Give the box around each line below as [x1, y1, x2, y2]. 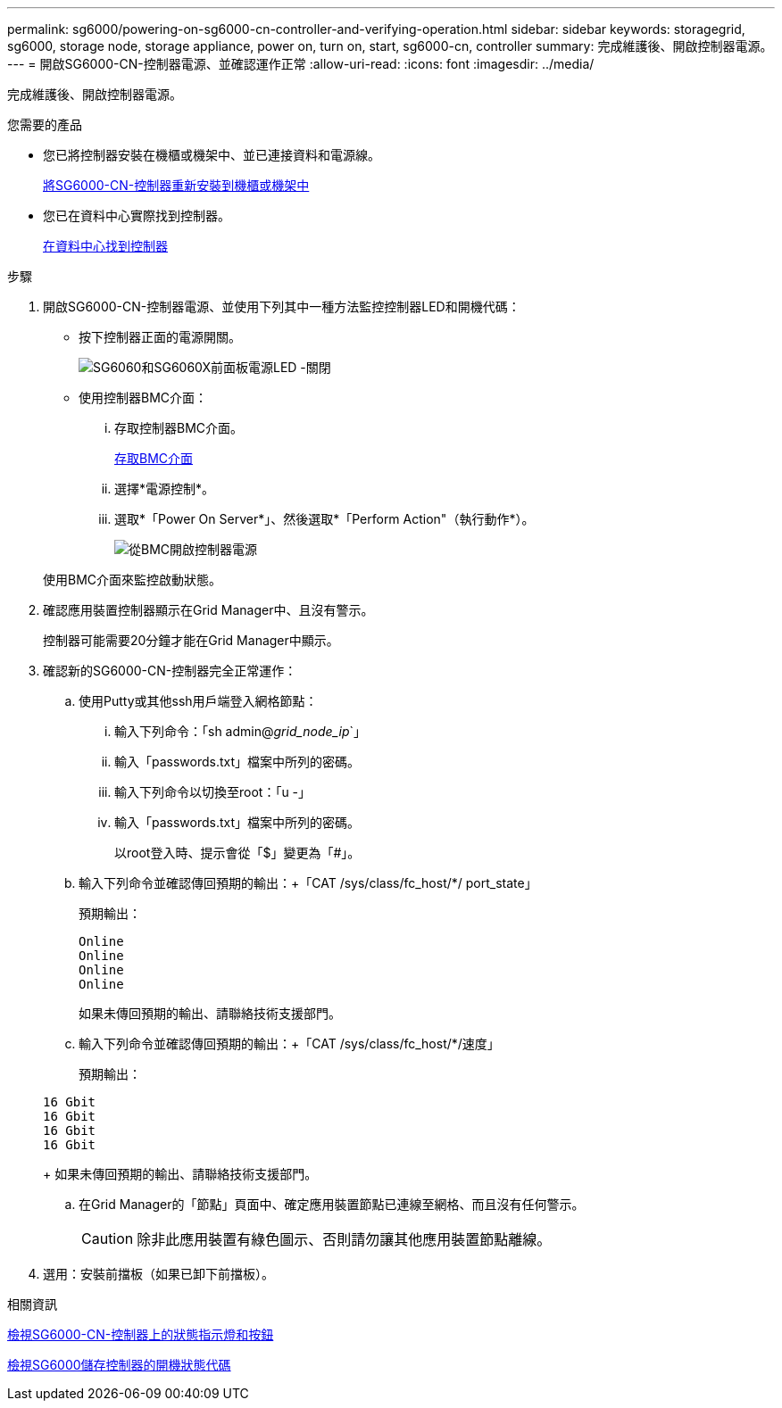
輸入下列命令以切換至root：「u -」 [114, 784, 312, 799]
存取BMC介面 [114, 451, 194, 466]
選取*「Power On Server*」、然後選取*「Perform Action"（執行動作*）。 [114, 511, 535, 526]
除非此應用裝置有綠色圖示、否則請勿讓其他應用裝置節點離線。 [137, 1230, 552, 1248]
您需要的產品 [7, 117, 82, 132]
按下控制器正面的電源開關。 [79, 329, 241, 344]
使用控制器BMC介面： [79, 390, 208, 405]
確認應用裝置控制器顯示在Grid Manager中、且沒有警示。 [43, 602, 374, 617]
